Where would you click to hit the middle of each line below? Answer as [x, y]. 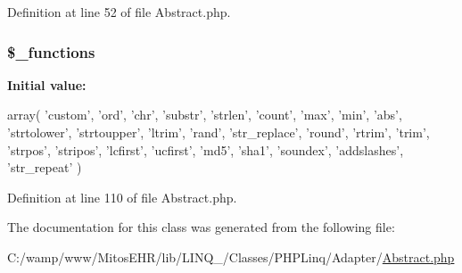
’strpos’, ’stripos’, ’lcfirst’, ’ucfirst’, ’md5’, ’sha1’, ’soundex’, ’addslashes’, [206, 149]
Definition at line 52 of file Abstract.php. [119, 12]
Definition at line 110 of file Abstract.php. [122, 197]
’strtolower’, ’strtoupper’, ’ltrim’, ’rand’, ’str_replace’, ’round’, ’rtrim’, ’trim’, [219, 132]
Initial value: [47, 84]
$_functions [51, 51]
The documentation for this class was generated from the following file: [201, 227]
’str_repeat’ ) [45, 167]
